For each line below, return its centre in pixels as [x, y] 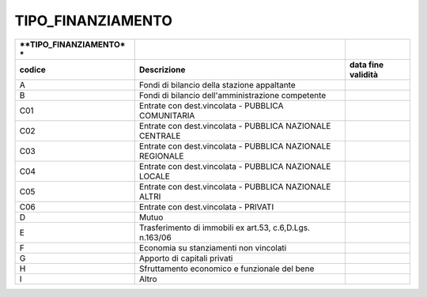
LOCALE [154, 176]
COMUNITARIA [167, 115]
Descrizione [162, 70]
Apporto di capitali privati [186, 258]
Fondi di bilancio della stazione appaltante [217, 85]
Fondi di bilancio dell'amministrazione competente [232, 95]
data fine [367, 65]
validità [364, 74]
